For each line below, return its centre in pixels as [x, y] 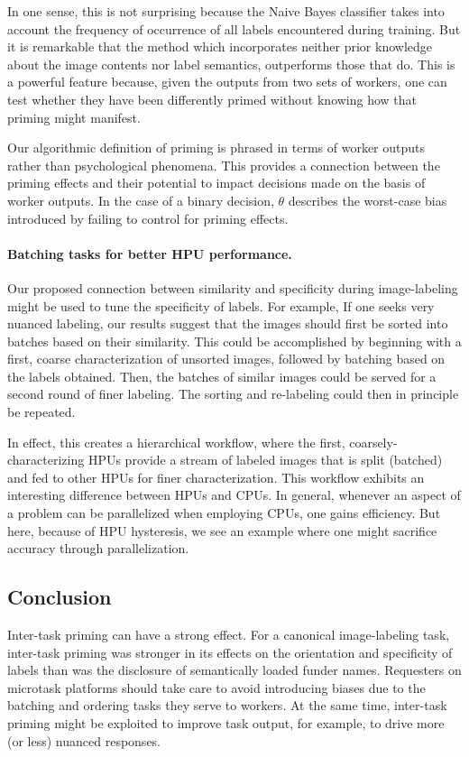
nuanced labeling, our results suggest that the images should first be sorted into [228, 323]
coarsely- [373, 442]
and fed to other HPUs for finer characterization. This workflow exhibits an [216, 477]
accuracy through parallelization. [98, 548]
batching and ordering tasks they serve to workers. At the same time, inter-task [227, 705]
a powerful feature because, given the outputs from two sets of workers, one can [227, 82]
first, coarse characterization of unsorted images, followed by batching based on [226, 359]
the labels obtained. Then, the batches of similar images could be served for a [222, 376]
